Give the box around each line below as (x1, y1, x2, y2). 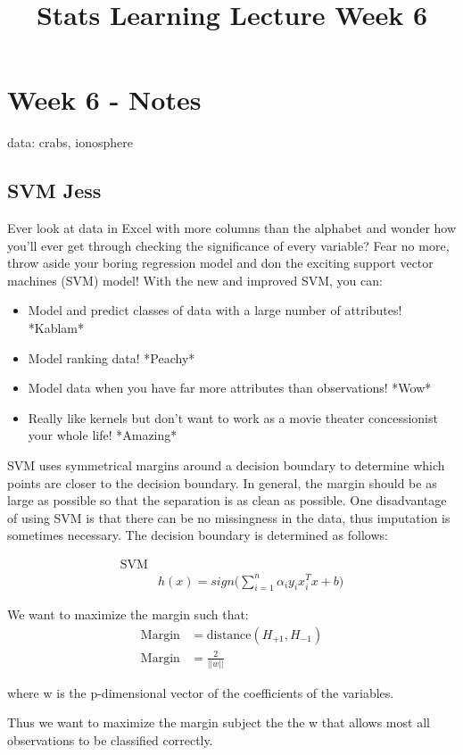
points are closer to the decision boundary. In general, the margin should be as (7, 473, 437, 492)
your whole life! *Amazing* (28, 426, 178, 444)
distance (206, 628, 252, 642)
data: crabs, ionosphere (7, 133, 134, 152)
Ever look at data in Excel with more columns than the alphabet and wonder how (7, 219, 457, 237)
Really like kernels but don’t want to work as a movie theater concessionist (28, 408, 438, 427)
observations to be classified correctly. (7, 731, 213, 750)
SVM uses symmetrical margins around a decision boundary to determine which (7, 456, 445, 475)
